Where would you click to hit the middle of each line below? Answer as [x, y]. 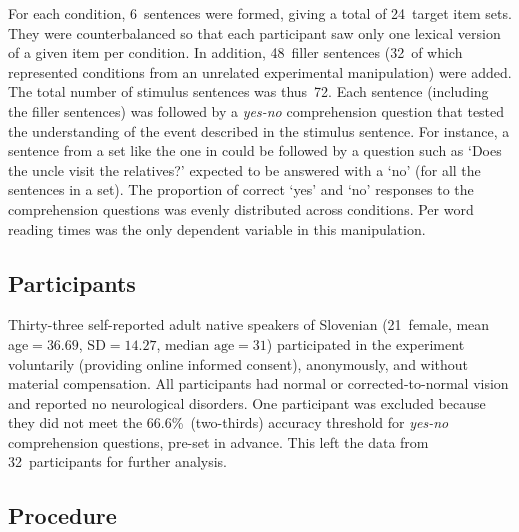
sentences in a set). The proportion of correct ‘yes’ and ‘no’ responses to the [241, 189]
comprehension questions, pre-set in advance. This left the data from [218, 441]
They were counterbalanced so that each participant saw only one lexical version [254, 32]
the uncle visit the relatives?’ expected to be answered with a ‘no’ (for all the [244, 169]
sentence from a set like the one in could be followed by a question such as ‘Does [255, 150]
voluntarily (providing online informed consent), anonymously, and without [238, 363]
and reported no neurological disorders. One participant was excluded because [247, 402]
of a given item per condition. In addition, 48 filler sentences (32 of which [235, 52]
